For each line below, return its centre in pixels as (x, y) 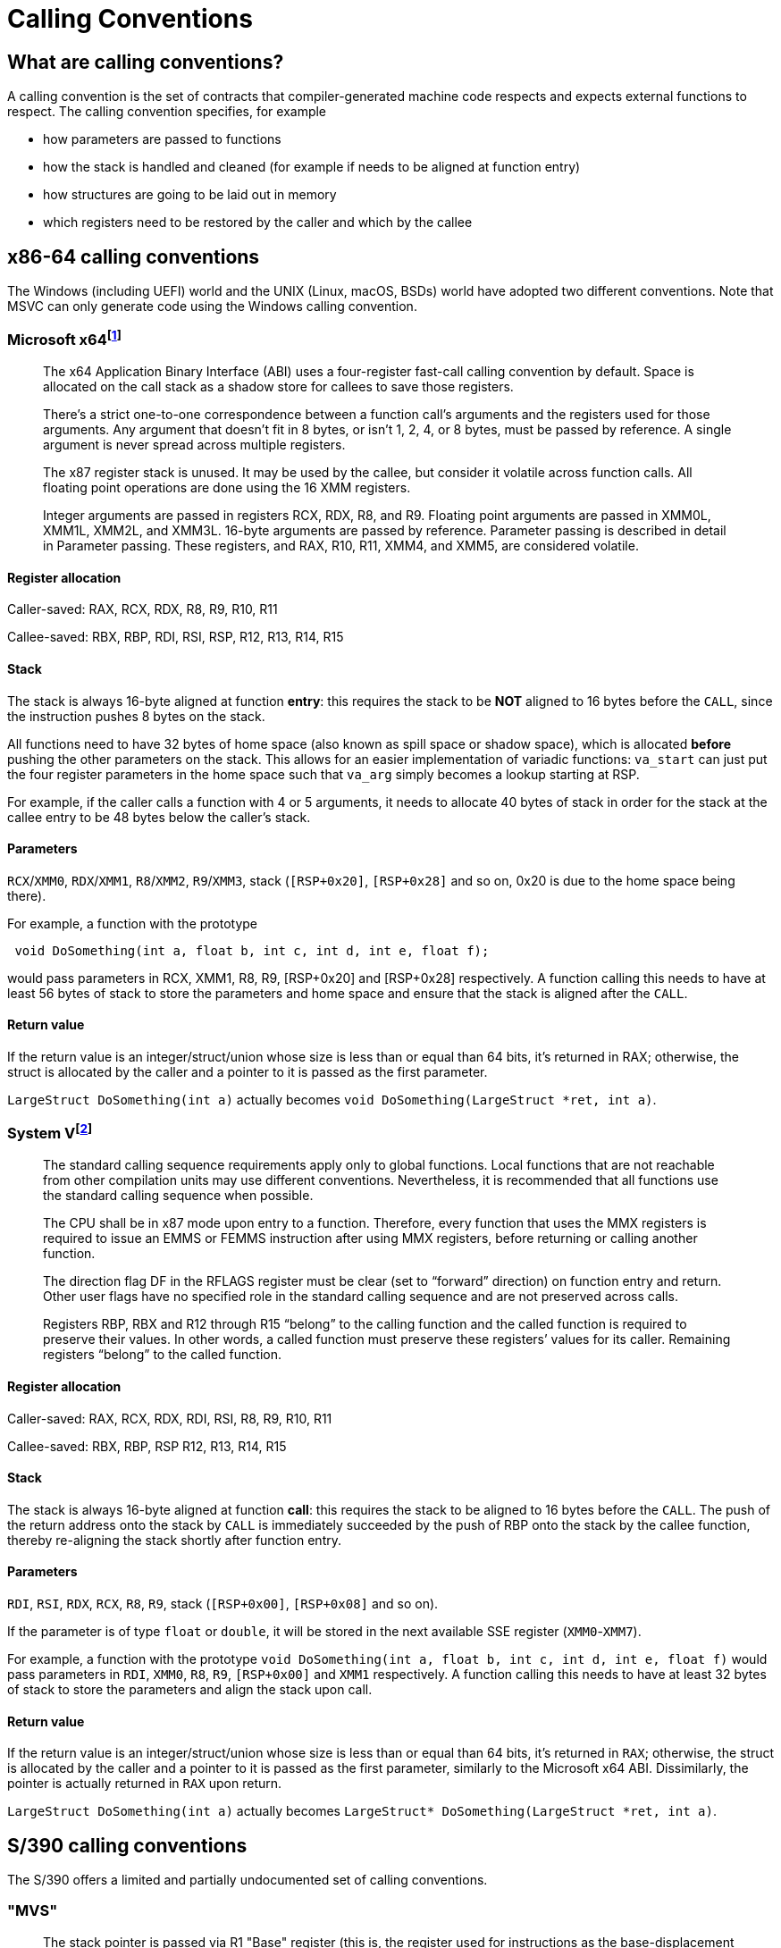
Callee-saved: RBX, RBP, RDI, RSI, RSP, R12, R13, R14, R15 (176, 637)
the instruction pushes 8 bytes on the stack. (136, 716)
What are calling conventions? (146, 62)
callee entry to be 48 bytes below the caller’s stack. (159, 817)
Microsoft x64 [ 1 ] (64, 339)
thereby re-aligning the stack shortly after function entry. (174, 1540)
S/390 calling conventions (127, 1845)
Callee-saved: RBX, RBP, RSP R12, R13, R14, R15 (147, 1446)
